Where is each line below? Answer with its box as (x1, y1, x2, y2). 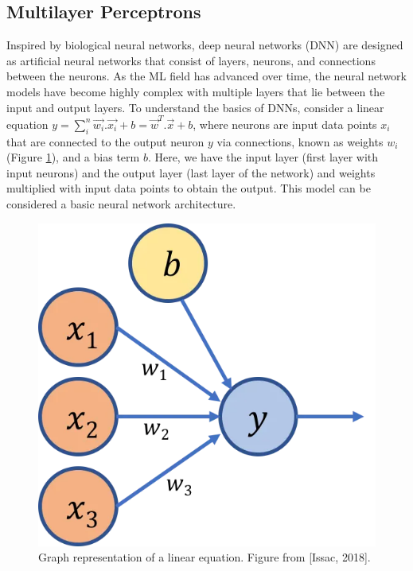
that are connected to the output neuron (6, 133, 205, 150)
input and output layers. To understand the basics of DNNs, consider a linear (6, 99, 384, 115)
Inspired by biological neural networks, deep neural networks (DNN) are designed (6, 37, 403, 53)
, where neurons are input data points (193, 115, 377, 132)
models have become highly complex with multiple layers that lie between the (6, 83, 385, 99)
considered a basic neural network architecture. (6, 196, 236, 212)
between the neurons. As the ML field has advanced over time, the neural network (6, 68, 407, 84)
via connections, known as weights (216, 133, 384, 150)
